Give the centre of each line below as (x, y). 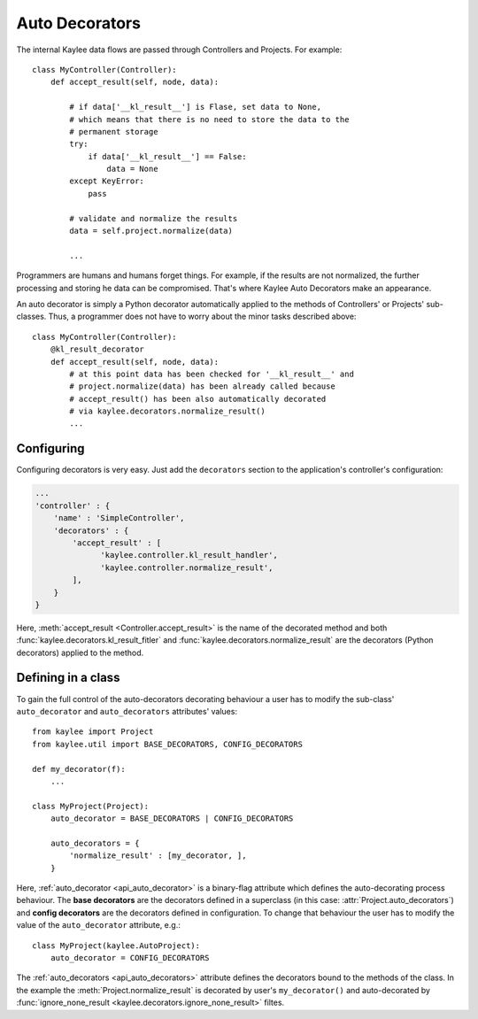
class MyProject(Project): (91, 806)
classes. (31, 317)
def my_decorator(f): (79, 769)
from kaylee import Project (93, 732)
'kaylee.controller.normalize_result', (187, 567)
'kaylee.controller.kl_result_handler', (189, 555)
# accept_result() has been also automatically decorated (198, 399)
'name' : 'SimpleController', (119, 518)
